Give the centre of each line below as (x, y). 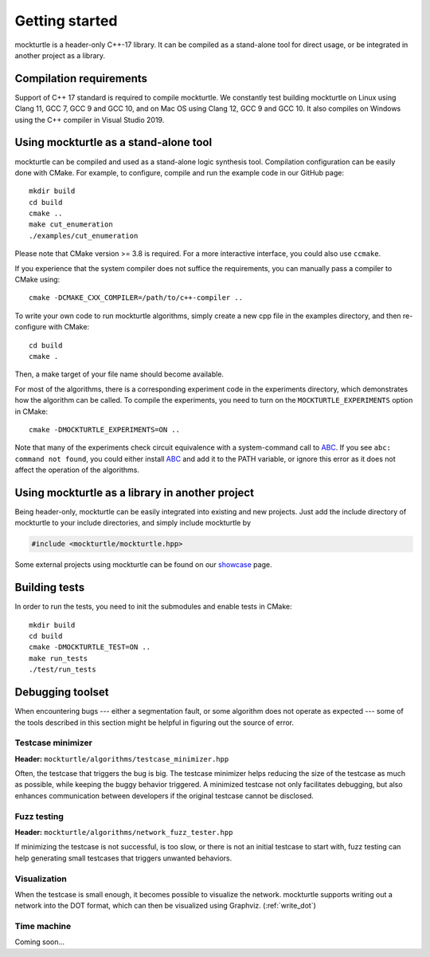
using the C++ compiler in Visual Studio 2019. (90, 120)
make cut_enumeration (71, 224)
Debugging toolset (62, 693)
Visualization (41, 879)
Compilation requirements (81, 79)
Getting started (66, 21)
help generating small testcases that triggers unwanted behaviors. (123, 858)
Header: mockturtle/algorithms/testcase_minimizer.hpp (122, 758)
